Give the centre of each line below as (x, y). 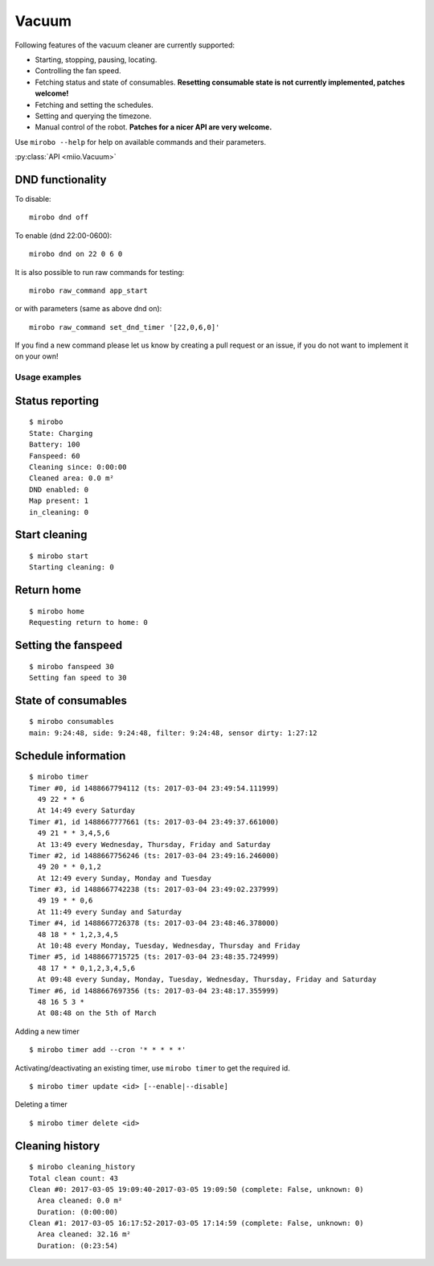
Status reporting (57, 401)
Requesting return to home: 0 (89, 623)
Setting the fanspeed (69, 645)
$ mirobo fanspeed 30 (72, 666)
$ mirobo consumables (72, 721)
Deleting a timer (41, 1104)
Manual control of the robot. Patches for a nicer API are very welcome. (154, 127)
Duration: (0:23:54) (78, 1245)
